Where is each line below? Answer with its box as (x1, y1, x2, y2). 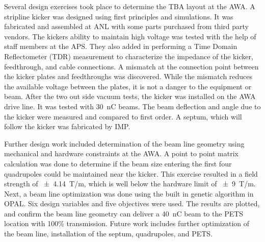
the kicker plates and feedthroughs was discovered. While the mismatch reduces (4, 71, 253, 82)
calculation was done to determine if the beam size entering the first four (4, 158, 232, 168)
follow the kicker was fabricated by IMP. (4, 121, 130, 132)
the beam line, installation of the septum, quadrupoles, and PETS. (4, 228, 213, 239)
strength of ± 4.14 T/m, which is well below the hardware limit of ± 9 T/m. (4, 178, 256, 189)
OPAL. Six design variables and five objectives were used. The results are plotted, (4, 198, 260, 209)
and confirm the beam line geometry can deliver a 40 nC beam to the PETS (4, 208, 244, 219)
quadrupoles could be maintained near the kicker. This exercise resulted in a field (4, 168, 258, 179)
